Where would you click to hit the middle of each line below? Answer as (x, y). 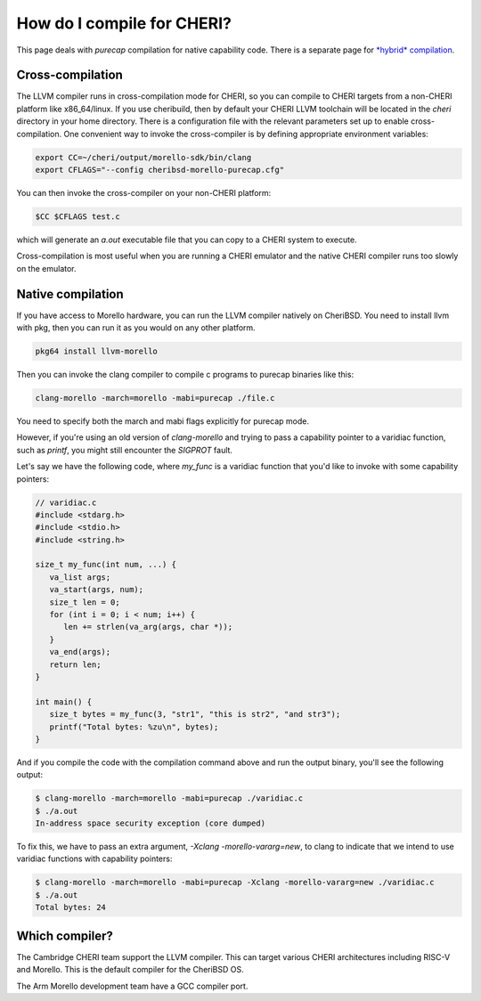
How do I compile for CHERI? (124, 23)
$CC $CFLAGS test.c (77, 216)
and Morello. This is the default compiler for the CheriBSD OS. (130, 970)
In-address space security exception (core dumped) (151, 823)
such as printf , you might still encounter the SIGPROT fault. (125, 450)
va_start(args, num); (97, 590)
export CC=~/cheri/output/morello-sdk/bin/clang (143, 157)
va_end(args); (80, 652)
